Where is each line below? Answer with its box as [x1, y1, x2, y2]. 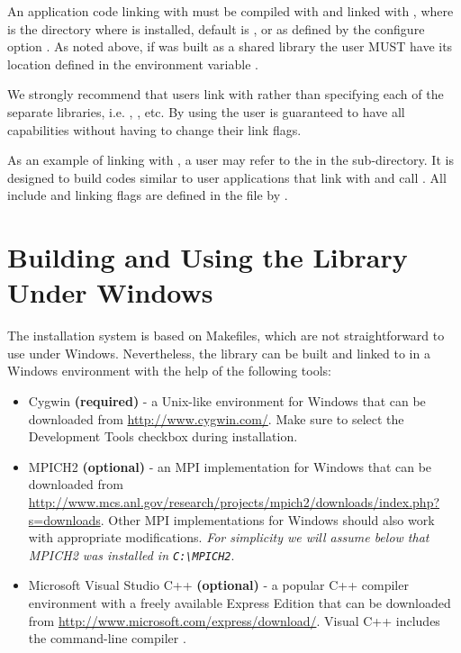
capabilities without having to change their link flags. [7, 120, 302, 139]
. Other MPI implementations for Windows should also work [100, 510, 435, 529]
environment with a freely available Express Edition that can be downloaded [28, 594, 451, 612]
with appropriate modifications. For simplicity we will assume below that [28, 528, 429, 547]
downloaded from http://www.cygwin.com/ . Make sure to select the [28, 409, 404, 428]
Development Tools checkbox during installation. [28, 427, 298, 446]
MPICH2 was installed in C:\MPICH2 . [28, 545, 235, 564]
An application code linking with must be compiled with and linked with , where [7, 2, 454, 20]
